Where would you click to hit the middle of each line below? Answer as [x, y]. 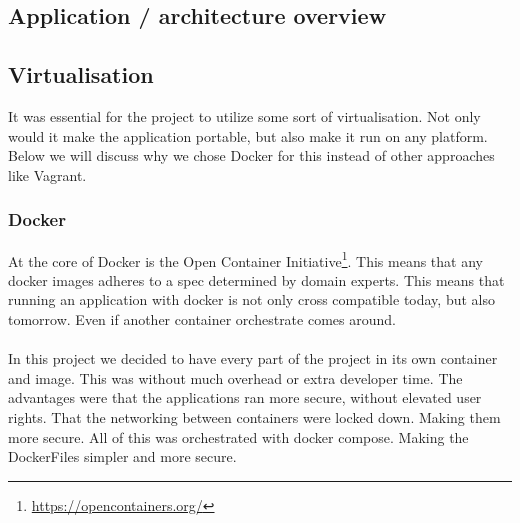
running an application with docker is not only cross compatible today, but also [251, 299]
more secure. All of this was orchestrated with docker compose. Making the [238, 436]
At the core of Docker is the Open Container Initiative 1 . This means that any [245, 259]
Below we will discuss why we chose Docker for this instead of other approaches [251, 155]
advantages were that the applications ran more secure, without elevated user [245, 397]
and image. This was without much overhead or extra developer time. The [235, 377]
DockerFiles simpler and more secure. [122, 456]
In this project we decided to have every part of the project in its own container [253, 358]
